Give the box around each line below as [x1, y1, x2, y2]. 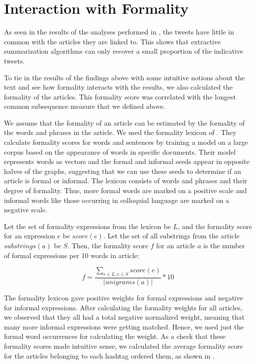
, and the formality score [178, 221, 252, 231]
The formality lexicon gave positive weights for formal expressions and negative [4, 293, 243, 303]
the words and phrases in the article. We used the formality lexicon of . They [4, 127, 237, 137]
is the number [203, 240, 245, 250]
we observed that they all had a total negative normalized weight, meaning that [4, 312, 245, 322]
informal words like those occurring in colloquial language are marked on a [4, 195, 229, 205]
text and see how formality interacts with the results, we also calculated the [4, 82, 233, 92]
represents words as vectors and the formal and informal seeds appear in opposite [4, 156, 250, 166]
